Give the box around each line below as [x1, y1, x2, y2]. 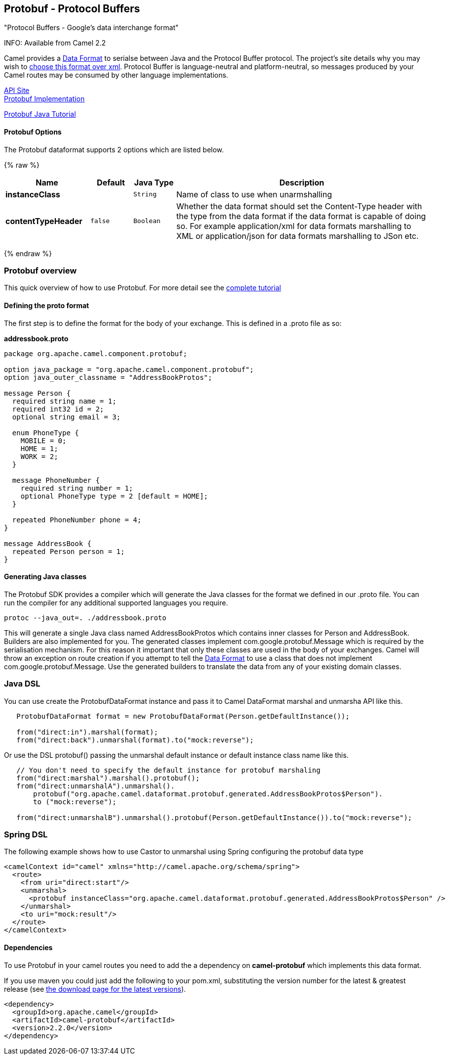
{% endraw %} [4, 249, 52, 258]
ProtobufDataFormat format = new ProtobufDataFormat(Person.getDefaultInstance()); [16, 712, 350, 720]
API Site [4, 86, 30, 95]
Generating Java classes [4, 572, 87, 581]
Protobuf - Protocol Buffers [4, 2, 140, 15]
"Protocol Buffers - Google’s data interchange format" [4, 23, 179, 32]
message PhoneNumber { [12, 476, 100, 484]
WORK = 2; [20, 452, 58, 460]
